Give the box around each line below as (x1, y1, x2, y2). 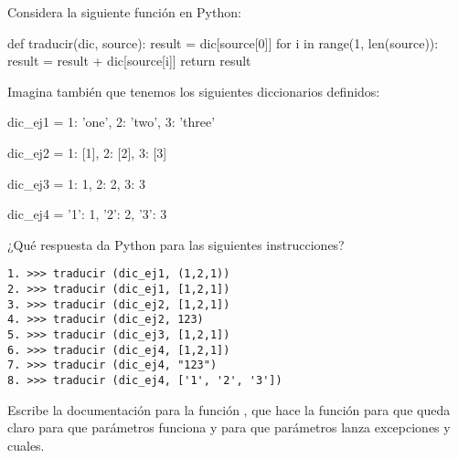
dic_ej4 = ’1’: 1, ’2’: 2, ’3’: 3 (7, 204, 167, 224)
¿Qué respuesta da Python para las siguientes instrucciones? (7, 234, 345, 254)
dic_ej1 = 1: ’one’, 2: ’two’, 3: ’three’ (7, 112, 216, 131)
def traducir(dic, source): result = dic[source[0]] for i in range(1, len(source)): (7, 33, 439, 52)
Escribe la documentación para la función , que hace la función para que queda (7, 400, 451, 419)
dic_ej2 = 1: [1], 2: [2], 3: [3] (7, 142, 167, 161)
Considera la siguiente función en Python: (7, 3, 241, 21)
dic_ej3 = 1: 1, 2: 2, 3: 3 (7, 173, 145, 193)
